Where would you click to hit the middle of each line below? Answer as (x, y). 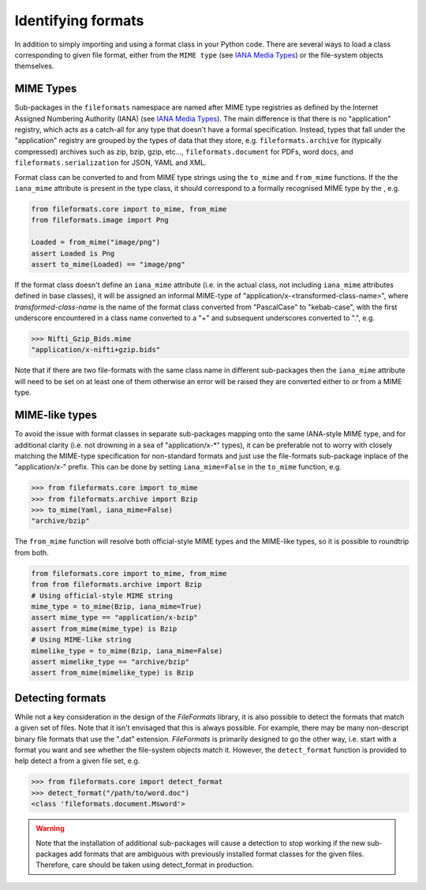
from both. (32, 552)
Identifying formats (79, 21)
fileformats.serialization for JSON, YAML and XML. (110, 163)
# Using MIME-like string (81, 640)
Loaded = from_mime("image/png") (96, 242)
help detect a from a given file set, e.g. (77, 761)
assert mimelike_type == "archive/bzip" (110, 662)
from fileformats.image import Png (100, 220)
